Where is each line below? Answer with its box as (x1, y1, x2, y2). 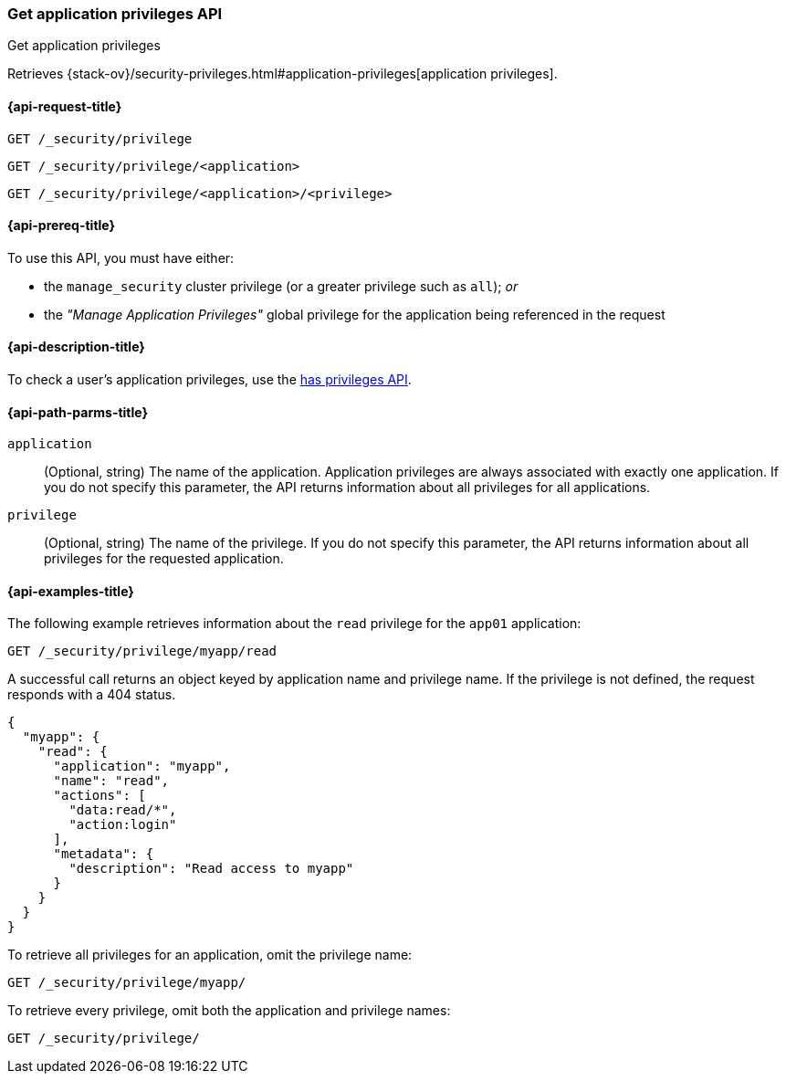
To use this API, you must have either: (7, 249, 235, 266)
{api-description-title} (7, 339, 145, 355)
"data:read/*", (68, 803, 177, 818)
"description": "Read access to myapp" (68, 861, 354, 876)
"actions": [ (53, 788, 146, 803)
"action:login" (68, 817, 177, 833)
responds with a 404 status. (7, 687, 176, 703)
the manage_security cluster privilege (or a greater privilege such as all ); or (44, 278, 519, 294)
